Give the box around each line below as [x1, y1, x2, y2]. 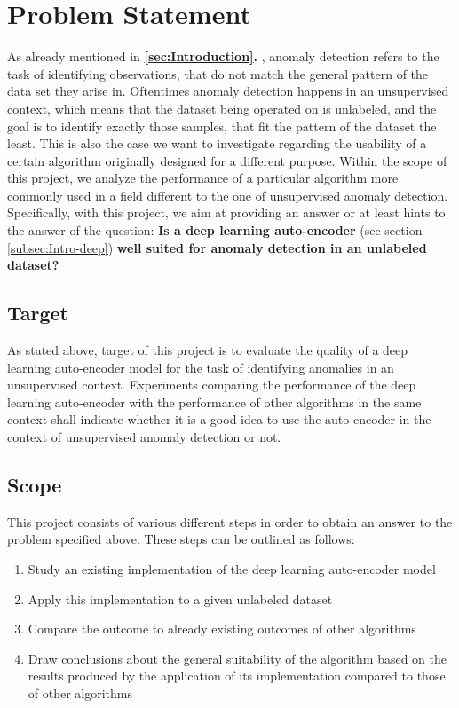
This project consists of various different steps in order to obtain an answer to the [7, 512, 453, 531]
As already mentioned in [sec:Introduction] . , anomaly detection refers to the [7, 47, 439, 66]
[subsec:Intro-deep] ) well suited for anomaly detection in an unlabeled [7, 238, 427, 256]
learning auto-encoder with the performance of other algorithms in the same [7, 392, 422, 411]
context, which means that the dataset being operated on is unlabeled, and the [7, 98, 437, 117]
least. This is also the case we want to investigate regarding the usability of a [7, 134, 427, 153]
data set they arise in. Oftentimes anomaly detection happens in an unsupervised [7, 82, 449, 100]
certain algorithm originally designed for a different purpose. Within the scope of [7, 151, 447, 169]
